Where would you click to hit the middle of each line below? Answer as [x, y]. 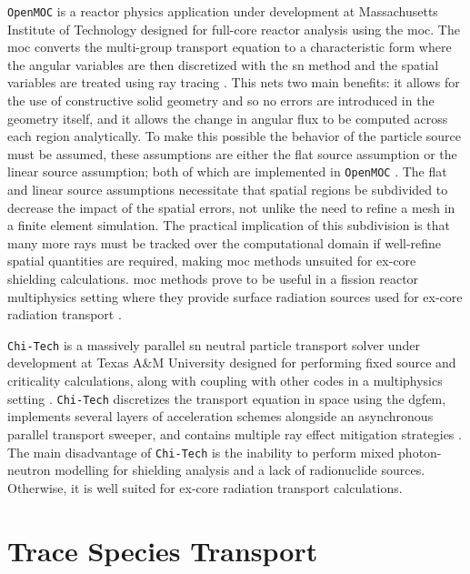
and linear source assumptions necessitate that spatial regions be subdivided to [228, 190]
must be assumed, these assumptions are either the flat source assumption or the [232, 153]
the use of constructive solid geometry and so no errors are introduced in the [221, 101]
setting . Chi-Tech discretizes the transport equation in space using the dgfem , [227, 398]
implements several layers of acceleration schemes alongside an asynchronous [220, 416]
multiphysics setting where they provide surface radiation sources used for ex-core [235, 296]
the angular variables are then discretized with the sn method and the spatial [223, 64]
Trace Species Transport [163, 550]
